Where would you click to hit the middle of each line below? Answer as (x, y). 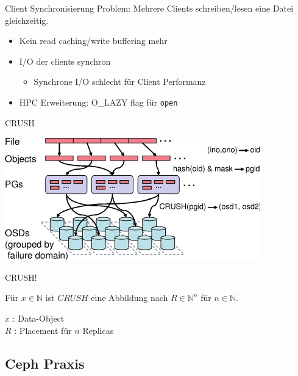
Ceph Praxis (45, 363)
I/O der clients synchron (65, 61)
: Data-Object (38, 318)
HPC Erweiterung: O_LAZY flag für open (98, 102)
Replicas (98, 330)
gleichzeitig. (27, 20)
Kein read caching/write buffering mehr (93, 41)
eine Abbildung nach (129, 298)
